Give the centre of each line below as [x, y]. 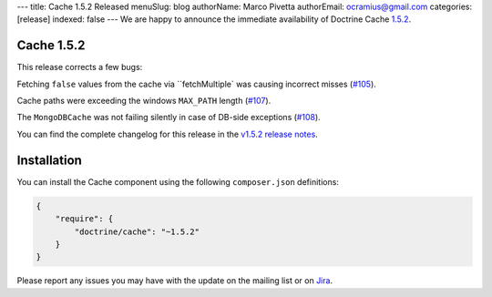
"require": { [84, 219]
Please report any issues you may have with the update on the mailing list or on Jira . [174, 281]
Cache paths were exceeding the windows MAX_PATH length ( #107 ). [144, 101]
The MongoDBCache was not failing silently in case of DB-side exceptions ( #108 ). [169, 118]
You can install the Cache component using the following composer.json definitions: [178, 181]
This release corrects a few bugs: [80, 67]
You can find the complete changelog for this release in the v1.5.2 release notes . [167, 134]
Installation [49, 160]
